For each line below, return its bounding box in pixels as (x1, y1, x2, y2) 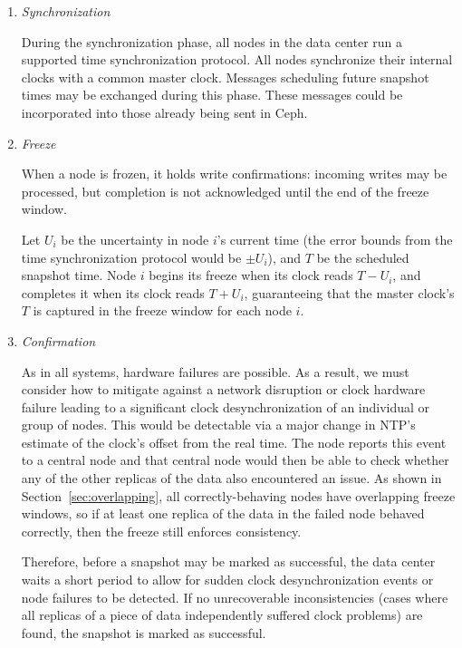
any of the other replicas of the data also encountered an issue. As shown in (21, 469, 442, 488)
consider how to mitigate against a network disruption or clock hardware (21, 380, 426, 399)
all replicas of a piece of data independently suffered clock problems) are (21, 605, 423, 624)
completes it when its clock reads (21, 283, 205, 302)
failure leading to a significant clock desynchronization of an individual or (21, 397, 430, 416)
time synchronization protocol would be (21, 247, 242, 266)
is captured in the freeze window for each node (33, 301, 292, 320)
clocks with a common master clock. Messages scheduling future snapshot (21, 67, 429, 86)
